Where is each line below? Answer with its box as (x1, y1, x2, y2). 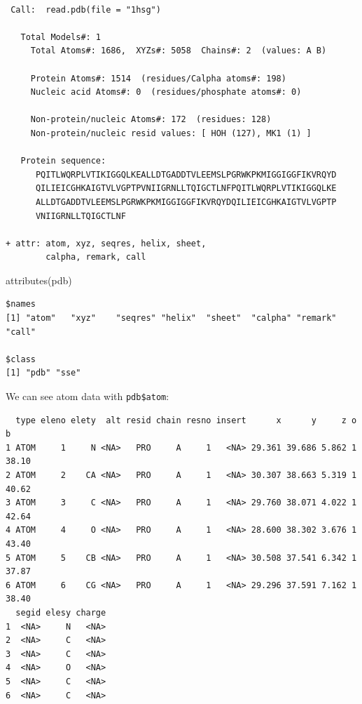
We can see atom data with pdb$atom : (6, 389, 169, 404)
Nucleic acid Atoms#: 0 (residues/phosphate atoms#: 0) (30, 87, 302, 98)
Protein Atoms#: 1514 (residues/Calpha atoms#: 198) (30, 73, 286, 84)
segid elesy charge (15, 608, 106, 618)
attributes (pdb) (6, 272, 72, 287)
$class (6, 354, 36, 364)
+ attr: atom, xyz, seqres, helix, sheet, (6, 238, 207, 248)
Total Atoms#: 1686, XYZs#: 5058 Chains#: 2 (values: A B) (30, 46, 327, 56)
